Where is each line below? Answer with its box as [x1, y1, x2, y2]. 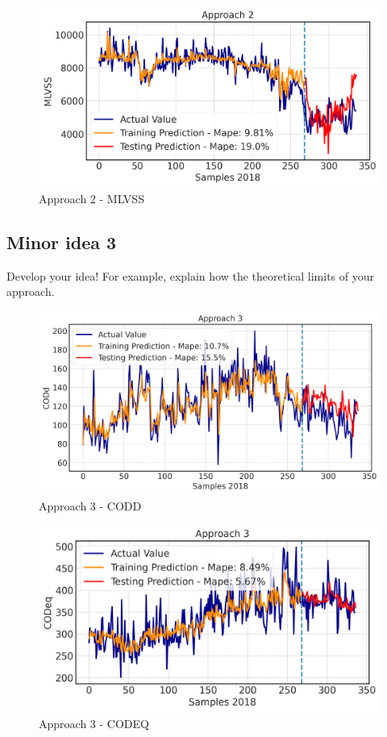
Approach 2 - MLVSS [39, 189, 144, 206]
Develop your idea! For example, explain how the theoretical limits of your [6, 267, 375, 284]
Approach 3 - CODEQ [39, 714, 149, 731]
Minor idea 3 [6, 229, 117, 254]
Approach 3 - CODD [39, 497, 142, 514]
